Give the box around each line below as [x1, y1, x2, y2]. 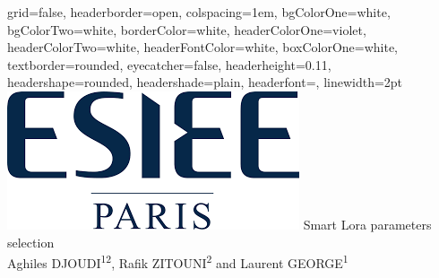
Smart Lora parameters [303, 214, 432, 233]
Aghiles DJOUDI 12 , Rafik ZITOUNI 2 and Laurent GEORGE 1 [7, 251, 349, 272]
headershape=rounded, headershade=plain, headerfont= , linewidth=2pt [7, 73, 403, 91]
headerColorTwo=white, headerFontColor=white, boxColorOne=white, [7, 38, 399, 56]
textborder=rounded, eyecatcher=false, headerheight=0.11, [7, 55, 331, 74]
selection [7, 232, 55, 251]
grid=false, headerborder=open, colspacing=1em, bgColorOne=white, [7, 3, 391, 21]
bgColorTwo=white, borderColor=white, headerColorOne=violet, [7, 20, 366, 39]
